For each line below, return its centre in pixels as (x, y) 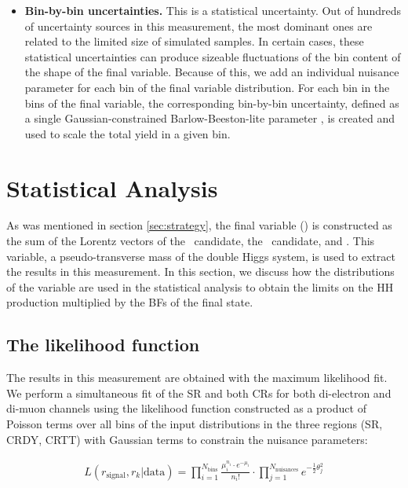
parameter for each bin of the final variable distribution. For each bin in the (207, 87)
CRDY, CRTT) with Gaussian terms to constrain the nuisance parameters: (187, 439)
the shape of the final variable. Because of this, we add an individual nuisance (212, 72)
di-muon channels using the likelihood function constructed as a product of (186, 408)
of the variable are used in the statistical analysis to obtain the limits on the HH (200, 286)
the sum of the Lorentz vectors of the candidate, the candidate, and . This (191, 241)
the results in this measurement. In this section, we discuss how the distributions (200, 272)
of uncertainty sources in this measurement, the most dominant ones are (199, 26)
